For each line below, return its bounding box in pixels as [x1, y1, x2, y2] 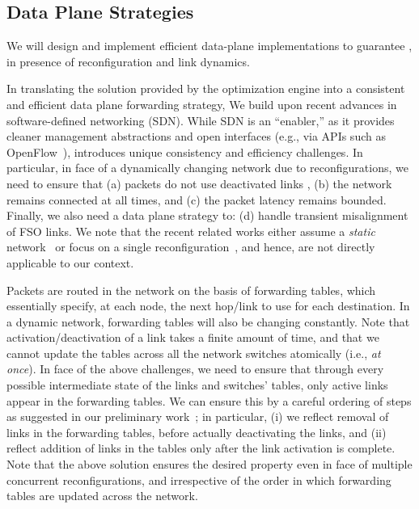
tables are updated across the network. [6, 487, 198, 504]
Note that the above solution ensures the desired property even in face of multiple [6, 456, 413, 473]
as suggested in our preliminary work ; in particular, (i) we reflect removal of [6, 408, 389, 425]
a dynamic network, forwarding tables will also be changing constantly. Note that [6, 313, 410, 330]
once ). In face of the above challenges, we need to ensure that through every [6, 360, 384, 377]
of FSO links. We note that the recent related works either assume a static [6, 222, 375, 239]
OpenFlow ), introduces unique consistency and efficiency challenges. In [6, 143, 363, 160]
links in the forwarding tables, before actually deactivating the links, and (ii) [6, 423, 387, 440]
